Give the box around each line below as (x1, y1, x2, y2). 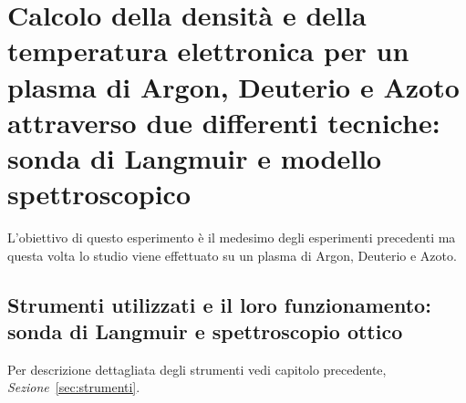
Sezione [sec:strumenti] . (7, 377, 140, 397)
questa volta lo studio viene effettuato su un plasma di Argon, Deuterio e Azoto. (7, 245, 457, 264)
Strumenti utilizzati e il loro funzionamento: (7, 290, 431, 318)
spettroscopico (7, 175, 192, 212)
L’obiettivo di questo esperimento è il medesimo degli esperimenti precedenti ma (7, 228, 456, 247)
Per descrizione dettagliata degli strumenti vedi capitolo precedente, (7, 359, 387, 378)
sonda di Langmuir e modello (7, 139, 382, 176)
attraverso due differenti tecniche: (7, 103, 440, 140)
